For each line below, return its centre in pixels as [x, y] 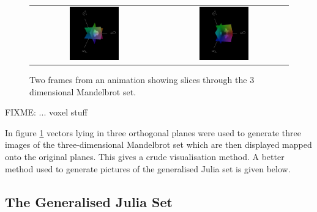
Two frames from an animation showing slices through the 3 [142, 80]
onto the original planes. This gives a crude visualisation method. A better [145, 156]
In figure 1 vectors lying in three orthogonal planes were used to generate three [153, 132]
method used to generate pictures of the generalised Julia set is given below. [148, 168]
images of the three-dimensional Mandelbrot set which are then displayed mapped [158, 144]
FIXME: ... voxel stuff [46, 112]
